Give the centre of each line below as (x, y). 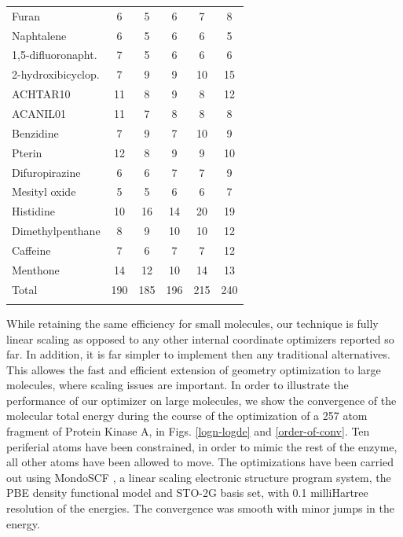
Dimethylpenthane (56, 231)
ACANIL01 (39, 113)
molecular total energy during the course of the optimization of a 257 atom (187, 416)
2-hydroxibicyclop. (56, 74)
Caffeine (31, 250)
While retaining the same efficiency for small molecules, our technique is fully (192, 323)
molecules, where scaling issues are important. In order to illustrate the (178, 385)
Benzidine (35, 132)
